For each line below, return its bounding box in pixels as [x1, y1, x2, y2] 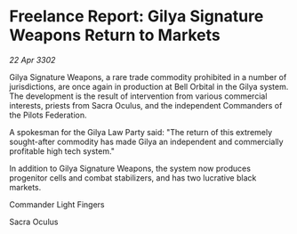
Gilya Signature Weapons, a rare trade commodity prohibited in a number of [9, 71, 287, 82]
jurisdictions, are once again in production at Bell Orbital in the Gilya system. [9, 81, 289, 92]
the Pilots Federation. [9, 109, 87, 120]
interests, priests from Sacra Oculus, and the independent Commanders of [9, 100, 283, 110]
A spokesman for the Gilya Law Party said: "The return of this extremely [9, 126, 273, 137]
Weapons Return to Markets [9, 25, 221, 45]
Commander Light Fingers [9, 198, 105, 210]
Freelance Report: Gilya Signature [9, 6, 264, 27]
